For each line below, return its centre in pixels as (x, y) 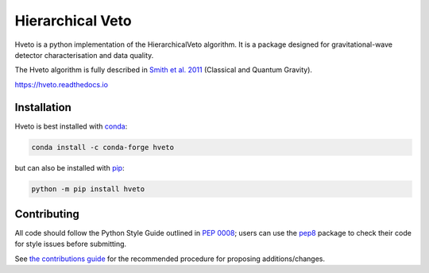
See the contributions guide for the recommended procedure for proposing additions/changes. (170, 259)
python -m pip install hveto (88, 189)
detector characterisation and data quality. (84, 55)
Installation (43, 107)
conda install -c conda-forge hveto (103, 147)
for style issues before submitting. (71, 244)
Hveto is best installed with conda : (71, 126)
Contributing (47, 214)
